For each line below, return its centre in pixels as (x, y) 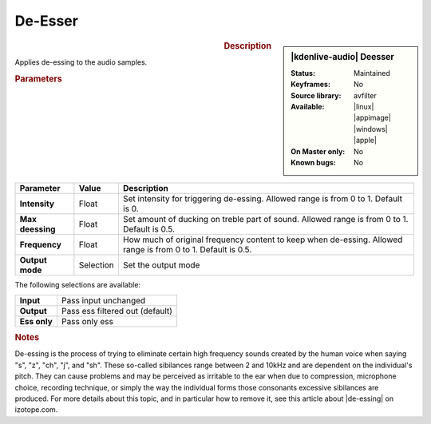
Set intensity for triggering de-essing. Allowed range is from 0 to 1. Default (263, 199)
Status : (303, 73)
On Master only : (318, 151)
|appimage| (372, 118)
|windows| (371, 129)
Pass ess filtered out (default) (117, 311)
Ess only (36, 321)
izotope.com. (36, 410)
